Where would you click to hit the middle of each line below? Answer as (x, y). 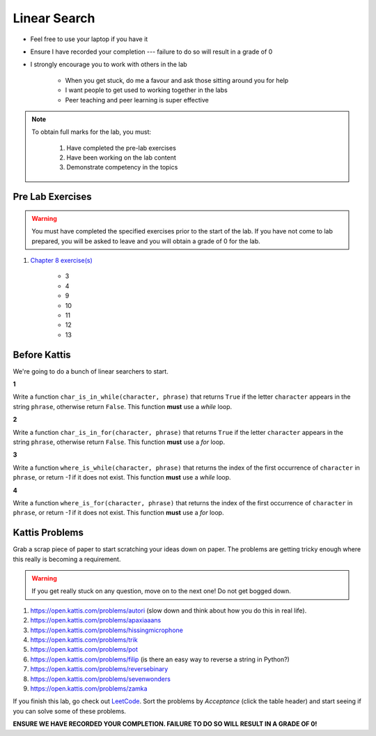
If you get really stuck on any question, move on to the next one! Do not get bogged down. (162, 591)
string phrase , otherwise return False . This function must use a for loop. (119, 442)
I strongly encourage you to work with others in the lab (109, 64)
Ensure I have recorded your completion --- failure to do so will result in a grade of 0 (151, 52)
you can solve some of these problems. (70, 711)
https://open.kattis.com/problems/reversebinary (99, 669)
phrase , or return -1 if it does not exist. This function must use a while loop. (122, 477)
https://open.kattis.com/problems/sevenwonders (100, 679)
